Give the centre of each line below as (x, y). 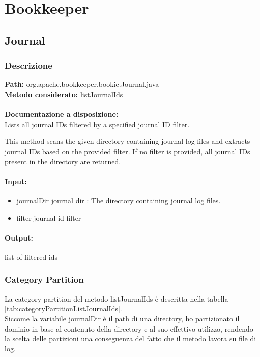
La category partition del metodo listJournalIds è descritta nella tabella (117, 298)
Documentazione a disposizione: (62, 114)
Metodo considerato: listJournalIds (64, 94)
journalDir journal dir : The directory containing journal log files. (119, 200)
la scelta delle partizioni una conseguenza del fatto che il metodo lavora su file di (131, 338)
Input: (16, 181)
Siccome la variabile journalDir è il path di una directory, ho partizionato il (122, 318)
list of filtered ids (31, 257)
